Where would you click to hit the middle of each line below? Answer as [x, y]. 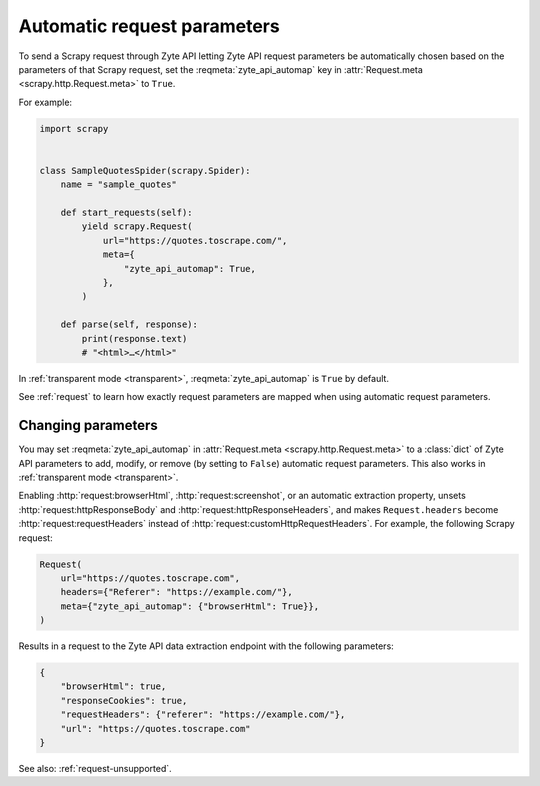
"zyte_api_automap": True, [190, 268]
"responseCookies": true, [124, 700]
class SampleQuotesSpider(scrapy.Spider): [145, 170]
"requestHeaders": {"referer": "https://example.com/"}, [203, 714]
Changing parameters [88, 425]
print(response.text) [134, 338]
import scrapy [74, 128]
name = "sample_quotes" [118, 184]
